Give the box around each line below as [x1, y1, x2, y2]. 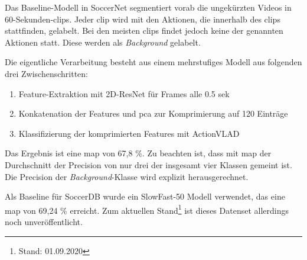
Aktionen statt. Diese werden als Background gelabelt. [5, 36, 201, 48]
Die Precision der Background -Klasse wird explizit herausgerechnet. [5, 170, 249, 182]
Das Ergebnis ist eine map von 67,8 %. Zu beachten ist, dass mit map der [5, 147, 272, 159]
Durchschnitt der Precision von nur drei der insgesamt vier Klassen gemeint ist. [5, 158, 292, 171]
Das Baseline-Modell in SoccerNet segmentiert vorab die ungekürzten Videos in [5, 1, 292, 13]
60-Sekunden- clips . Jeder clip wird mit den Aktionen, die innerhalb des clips [5, 12, 280, 25]
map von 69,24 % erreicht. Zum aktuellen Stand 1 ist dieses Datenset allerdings [5, 202, 289, 216]
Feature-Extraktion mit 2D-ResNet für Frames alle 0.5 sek [18, 87, 230, 99]
